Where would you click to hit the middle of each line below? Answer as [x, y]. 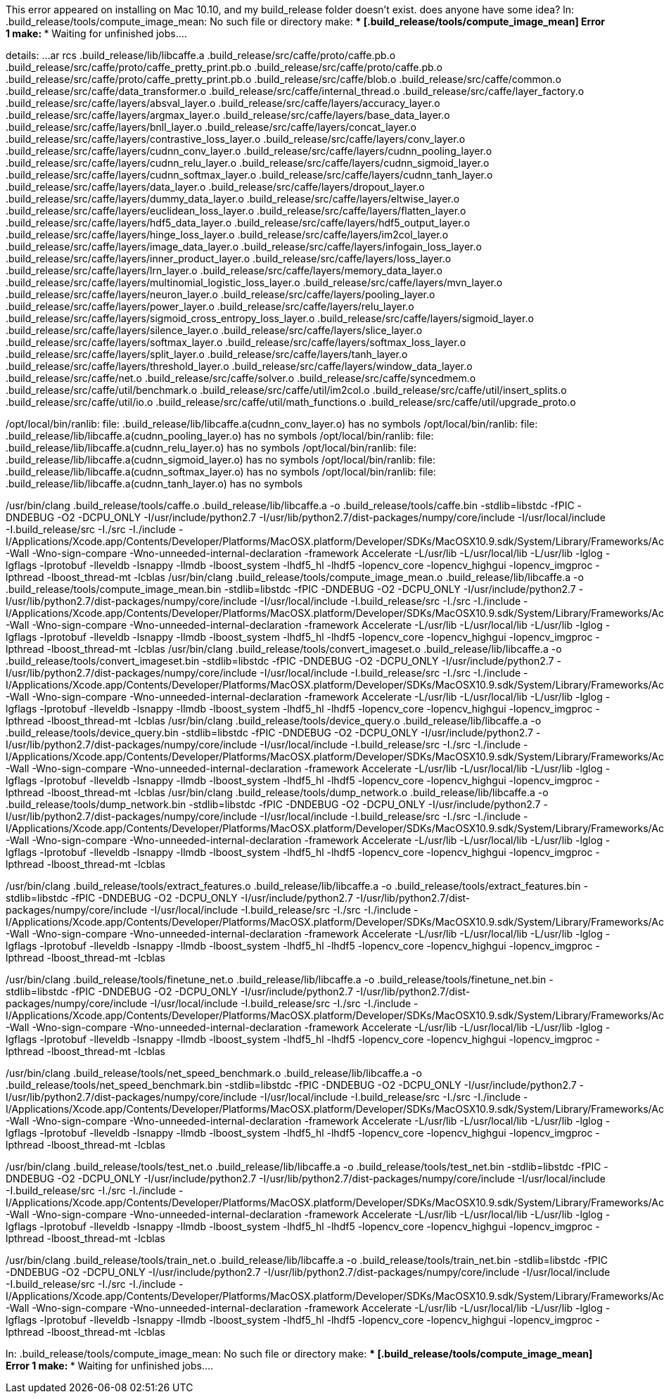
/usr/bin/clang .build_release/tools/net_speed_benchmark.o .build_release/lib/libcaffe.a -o [214, 1073]
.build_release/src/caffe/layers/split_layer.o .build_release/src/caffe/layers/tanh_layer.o [207, 354]
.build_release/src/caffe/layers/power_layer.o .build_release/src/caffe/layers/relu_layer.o [210, 306]
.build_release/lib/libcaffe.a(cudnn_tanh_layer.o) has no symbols [154, 484]
